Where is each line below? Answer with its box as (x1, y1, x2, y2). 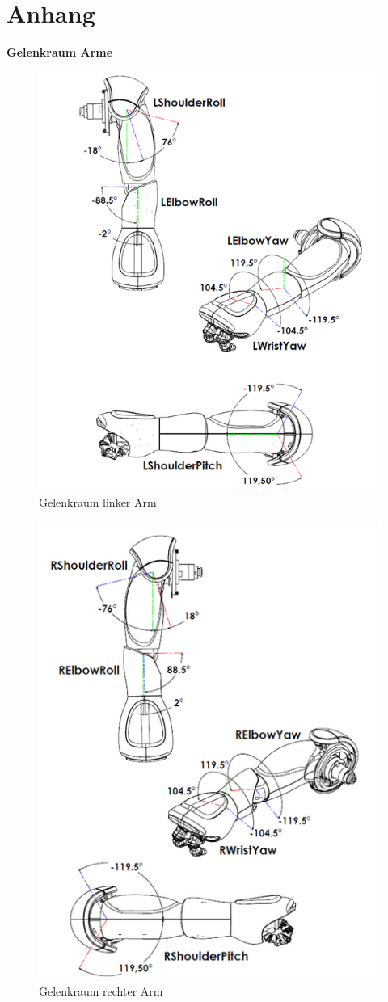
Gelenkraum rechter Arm (39, 983, 163, 1000)
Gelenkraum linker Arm (39, 493, 157, 510)
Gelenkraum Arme (6, 44, 113, 61)
